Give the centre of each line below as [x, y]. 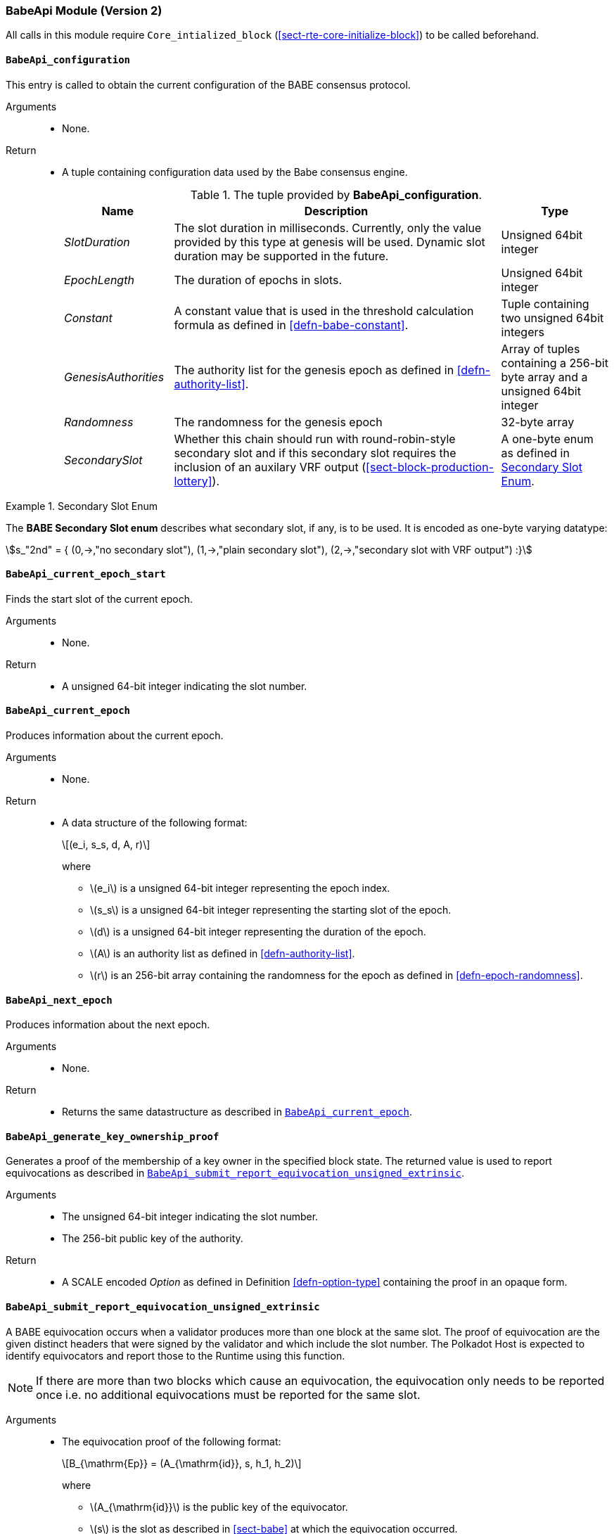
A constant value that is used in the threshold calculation [324, 311]
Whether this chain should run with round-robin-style [315, 439]
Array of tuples [541, 349]
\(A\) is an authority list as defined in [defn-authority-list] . [223, 954]
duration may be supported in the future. [281, 256]
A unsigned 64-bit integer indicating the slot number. [185, 686]
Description [336, 211]
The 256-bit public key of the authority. [153, 1239]
